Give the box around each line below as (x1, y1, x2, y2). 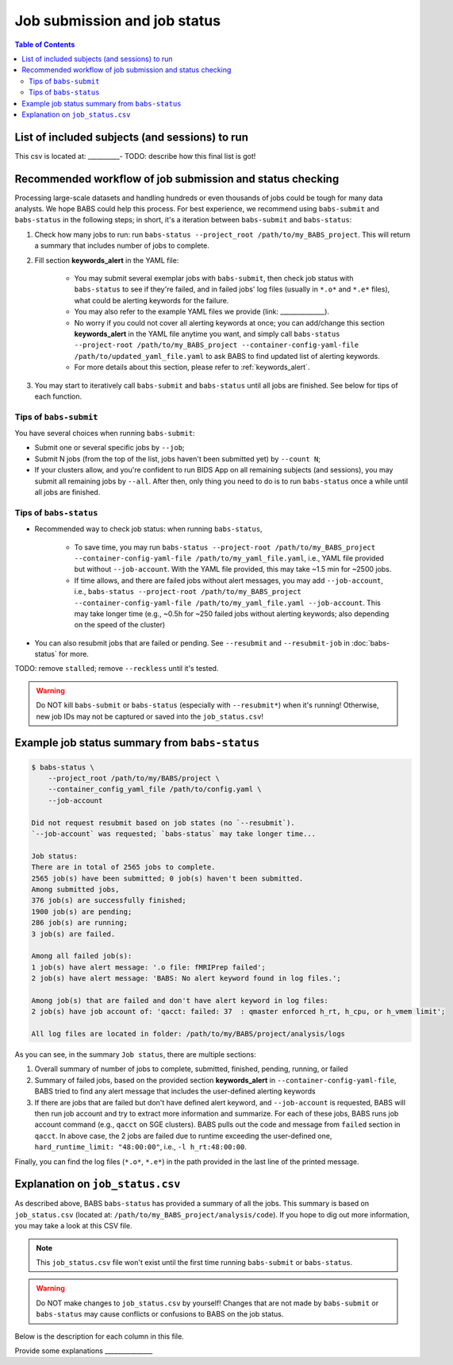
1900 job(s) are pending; (31, 907, 132, 916)
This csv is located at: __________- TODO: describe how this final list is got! (14, 151, 256, 160)
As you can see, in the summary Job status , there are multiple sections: (14, 1050, 257, 1059)
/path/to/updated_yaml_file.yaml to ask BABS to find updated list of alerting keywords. (74, 351, 380, 361)
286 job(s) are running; (31, 918, 129, 927)
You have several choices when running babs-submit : (14, 429, 195, 438)
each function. (34, 391, 83, 401)
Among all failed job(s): (31, 951, 132, 961)
